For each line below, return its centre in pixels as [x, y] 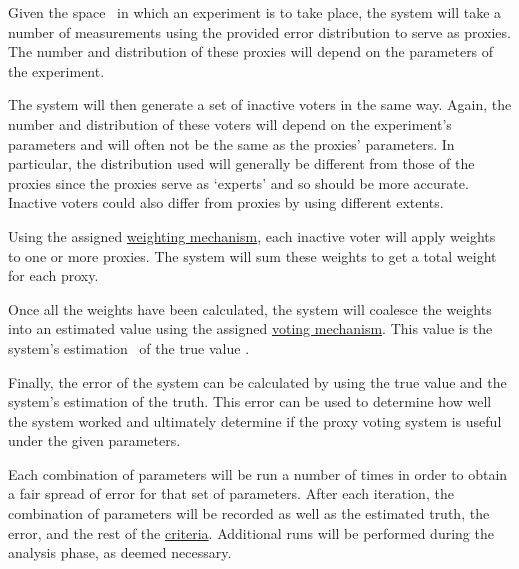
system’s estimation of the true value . [129, 347]
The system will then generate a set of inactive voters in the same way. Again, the [260, 104]
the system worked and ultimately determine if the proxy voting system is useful [255, 420]
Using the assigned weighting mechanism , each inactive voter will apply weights [252, 235]
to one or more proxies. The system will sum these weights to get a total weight [252, 255]
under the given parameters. [94, 440]
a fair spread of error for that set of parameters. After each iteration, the [231, 493]
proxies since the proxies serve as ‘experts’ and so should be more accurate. [238, 182]
